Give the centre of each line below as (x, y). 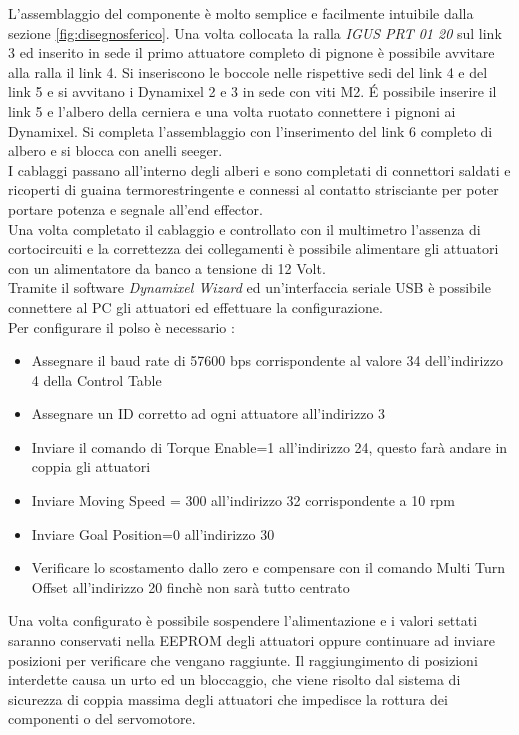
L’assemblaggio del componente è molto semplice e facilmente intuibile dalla (241, 13)
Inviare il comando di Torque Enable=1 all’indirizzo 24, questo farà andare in (269, 446)
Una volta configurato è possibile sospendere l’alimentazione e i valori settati (243, 620)
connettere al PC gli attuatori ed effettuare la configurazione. (195, 306)
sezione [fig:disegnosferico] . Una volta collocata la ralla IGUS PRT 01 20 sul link (255, 32)
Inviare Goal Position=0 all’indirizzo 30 (153, 533)
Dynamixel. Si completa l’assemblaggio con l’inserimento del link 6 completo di (250, 130)
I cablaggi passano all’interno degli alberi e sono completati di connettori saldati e (259, 169)
